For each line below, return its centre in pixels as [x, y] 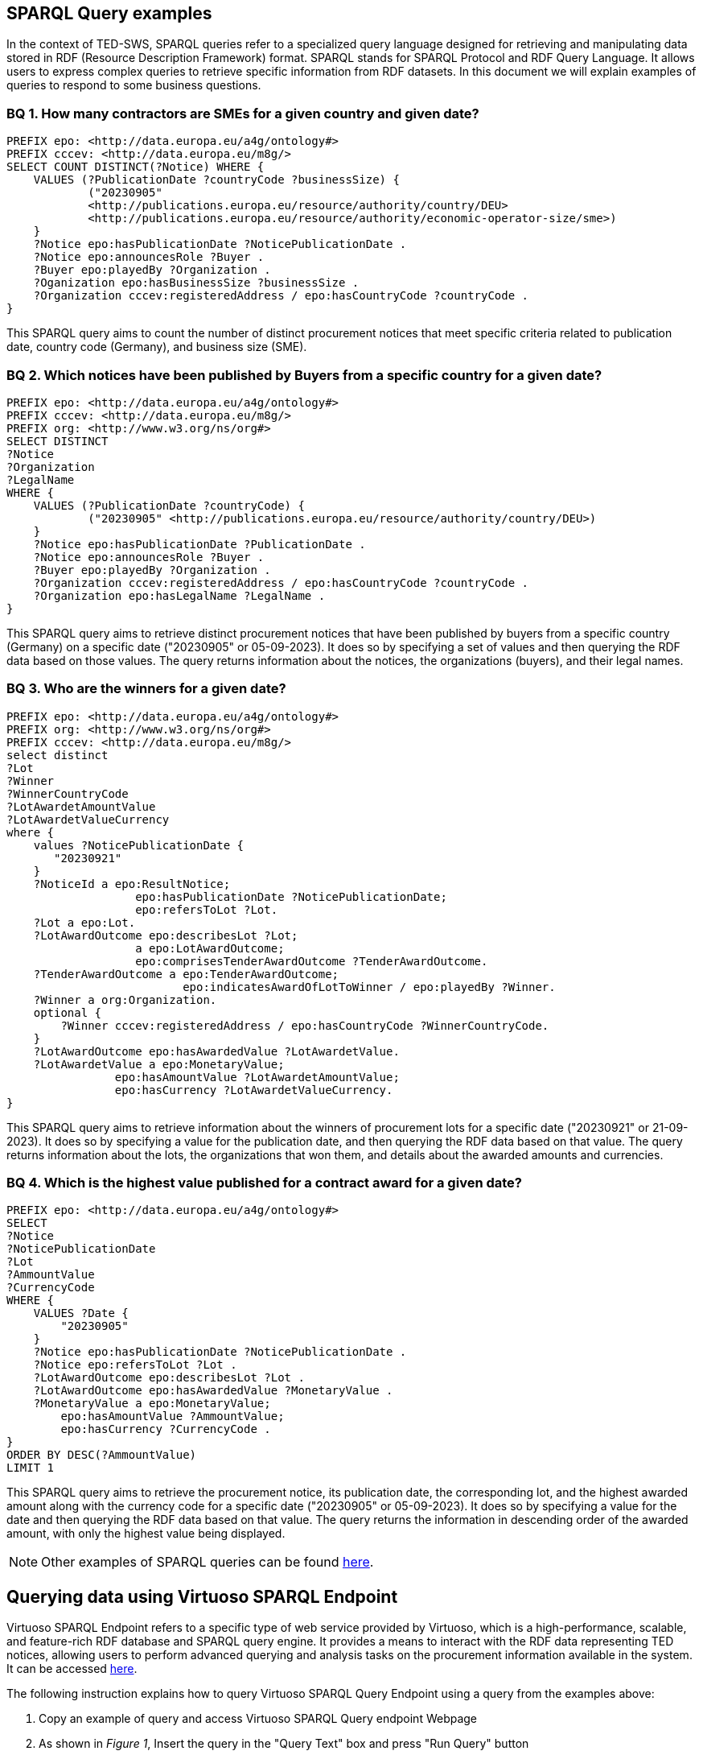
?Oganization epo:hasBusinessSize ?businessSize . [196, 283]
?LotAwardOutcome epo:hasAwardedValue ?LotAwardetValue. [216, 1051]
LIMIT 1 [31, 1468]
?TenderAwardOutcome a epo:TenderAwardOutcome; [186, 974]
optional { [68, 1012]
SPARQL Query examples [109, 13]
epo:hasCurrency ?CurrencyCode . [166, 1429]
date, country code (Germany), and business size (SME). [157, 347]
